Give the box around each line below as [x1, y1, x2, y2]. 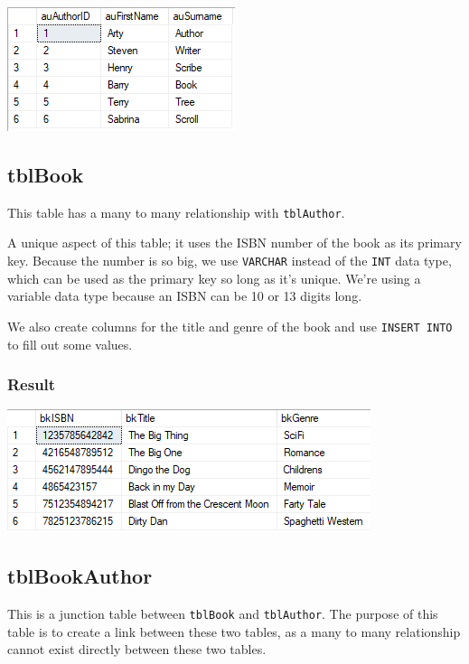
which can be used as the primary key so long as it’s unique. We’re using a [7, 268, 421, 287]
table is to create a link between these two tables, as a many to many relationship [7, 622, 461, 641]
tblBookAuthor [7, 562, 153, 590]
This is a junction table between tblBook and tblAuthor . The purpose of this [7, 604, 438, 623]
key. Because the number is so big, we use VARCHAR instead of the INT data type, [7, 251, 452, 270]
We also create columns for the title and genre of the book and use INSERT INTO [7, 316, 453, 335]
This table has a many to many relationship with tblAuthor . [7, 202, 345, 221]
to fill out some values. [7, 334, 133, 353]
